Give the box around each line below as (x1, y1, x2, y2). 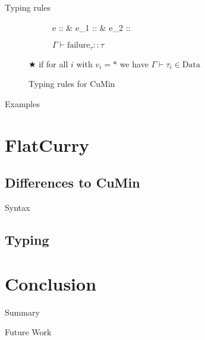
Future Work (5, 326, 52, 338)
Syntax (5, 201, 30, 213)
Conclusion (5, 271, 97, 295)
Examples (5, 97, 40, 110)
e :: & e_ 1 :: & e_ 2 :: (52, 21, 131, 33)
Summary (5, 305, 40, 318)
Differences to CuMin (5, 173, 140, 192)
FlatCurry (5, 132, 90, 157)
